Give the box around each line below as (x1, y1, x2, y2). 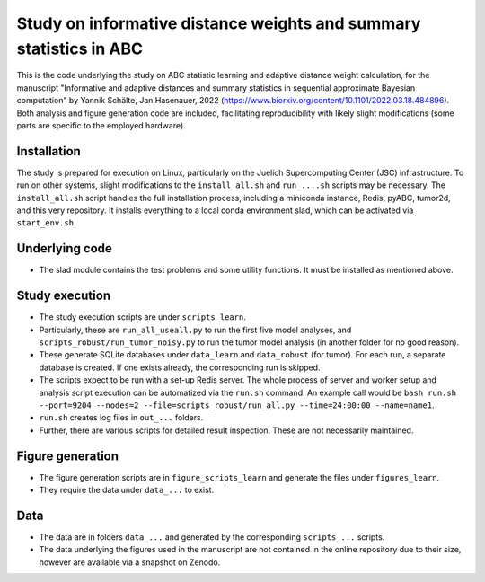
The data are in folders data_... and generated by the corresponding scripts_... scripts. (39, 531, 385, 542)
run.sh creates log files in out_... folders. (39, 412, 204, 423)
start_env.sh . (16, 217, 76, 228)
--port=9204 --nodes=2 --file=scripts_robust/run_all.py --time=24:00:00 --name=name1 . (39, 400, 435, 410)
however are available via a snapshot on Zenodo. (39, 557, 221, 568)
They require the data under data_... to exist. (39, 485, 215, 495)
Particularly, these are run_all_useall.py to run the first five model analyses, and (39, 324, 352, 335)
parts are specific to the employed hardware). (16, 119, 186, 130)
